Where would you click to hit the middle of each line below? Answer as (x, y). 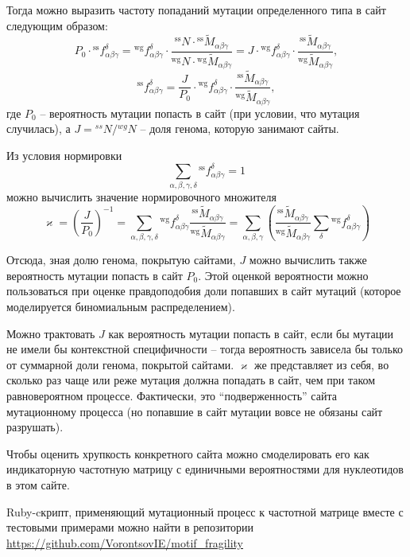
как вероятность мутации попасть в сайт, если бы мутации (251, 333)
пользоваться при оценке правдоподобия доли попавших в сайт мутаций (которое (204, 291)
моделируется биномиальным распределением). (121, 307)
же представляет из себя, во (321, 364)
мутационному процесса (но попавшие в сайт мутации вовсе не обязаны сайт (195, 411)
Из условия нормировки (64, 155)
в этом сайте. (38, 485)
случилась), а (39, 129)
